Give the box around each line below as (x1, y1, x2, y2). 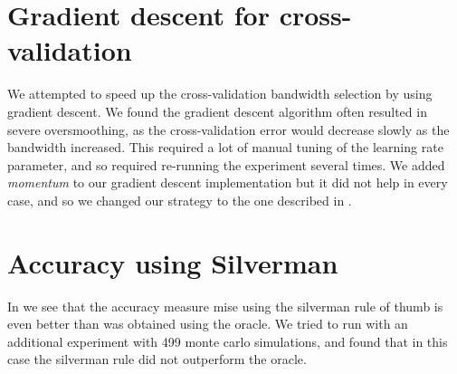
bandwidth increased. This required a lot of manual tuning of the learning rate (7, 138, 443, 157)
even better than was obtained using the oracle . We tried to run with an (7, 314, 408, 333)
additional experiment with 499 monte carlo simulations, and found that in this (7, 331, 448, 350)
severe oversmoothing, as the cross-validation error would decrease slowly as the (7, 120, 450, 139)
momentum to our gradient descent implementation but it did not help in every (7, 173, 448, 192)
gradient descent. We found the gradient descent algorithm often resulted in (7, 101, 427, 120)
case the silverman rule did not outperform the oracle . (7, 350, 307, 369)
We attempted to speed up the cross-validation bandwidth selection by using (7, 84, 433, 103)
